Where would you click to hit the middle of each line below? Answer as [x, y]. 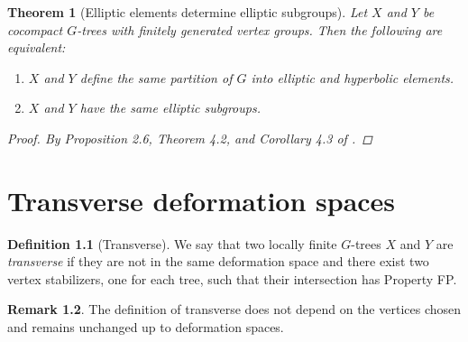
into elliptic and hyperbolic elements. [353, 77]
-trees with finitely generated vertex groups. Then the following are [260, 29]
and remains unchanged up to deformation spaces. [146, 327]
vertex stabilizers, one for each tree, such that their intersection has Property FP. [232, 278]
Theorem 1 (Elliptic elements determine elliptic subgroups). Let [188, 12]
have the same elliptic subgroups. [170, 108]
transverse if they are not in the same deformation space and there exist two [218, 261]
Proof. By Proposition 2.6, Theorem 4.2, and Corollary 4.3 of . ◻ [190, 138]
